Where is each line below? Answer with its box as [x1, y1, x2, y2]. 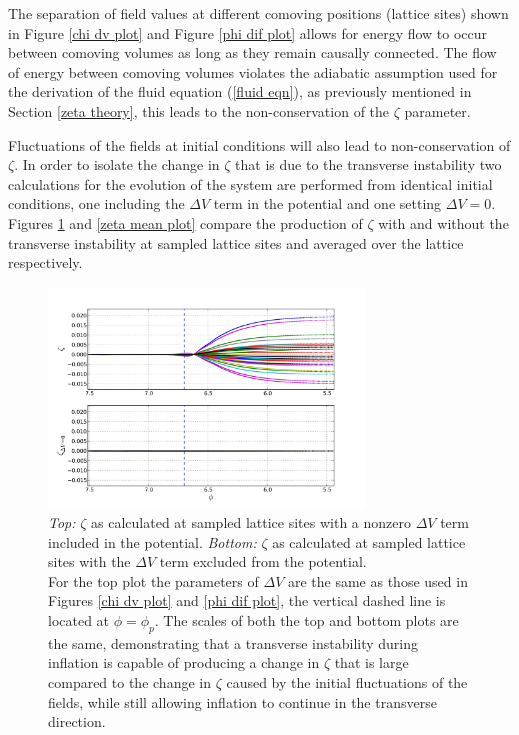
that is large [334, 652, 409, 673]
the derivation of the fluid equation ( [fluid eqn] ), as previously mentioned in [8, 81, 472, 102]
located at [48, 610, 110, 630]
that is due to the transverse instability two [235, 154, 502, 175]
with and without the [378, 212, 509, 233]
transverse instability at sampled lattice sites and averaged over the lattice [8, 232, 464, 253]
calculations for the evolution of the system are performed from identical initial [8, 173, 493, 194]
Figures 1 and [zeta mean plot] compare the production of [8, 212, 363, 233]
